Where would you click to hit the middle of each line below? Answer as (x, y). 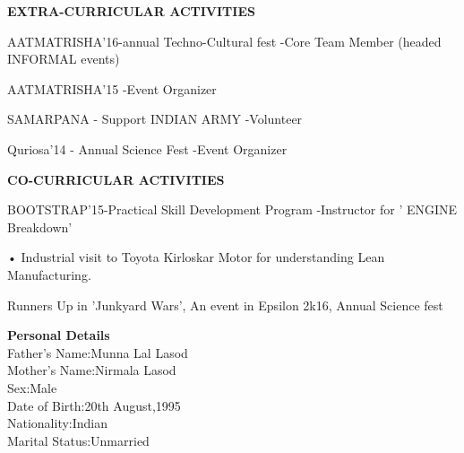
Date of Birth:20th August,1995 (94, 405)
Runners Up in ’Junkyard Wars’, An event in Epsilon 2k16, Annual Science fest (225, 305)
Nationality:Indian (58, 423)
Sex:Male (32, 387)
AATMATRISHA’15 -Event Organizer (112, 88)
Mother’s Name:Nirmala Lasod (92, 370)
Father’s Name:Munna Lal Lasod (98, 352)
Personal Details (59, 335)
